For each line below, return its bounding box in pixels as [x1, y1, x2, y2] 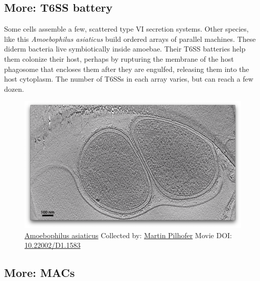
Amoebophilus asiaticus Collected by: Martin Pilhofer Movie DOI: [25, 229, 232, 240]
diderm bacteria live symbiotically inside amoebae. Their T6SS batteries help [4, 43, 246, 54]
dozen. [4, 83, 24, 94]
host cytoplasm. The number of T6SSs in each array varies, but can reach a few [4, 73, 253, 84]
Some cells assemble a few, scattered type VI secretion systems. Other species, [4, 23, 249, 34]
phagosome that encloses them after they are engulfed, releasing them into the [4, 63, 249, 74]
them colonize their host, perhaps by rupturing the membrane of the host [4, 53, 234, 64]
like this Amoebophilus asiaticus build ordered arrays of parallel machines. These [4, 33, 256, 44]
